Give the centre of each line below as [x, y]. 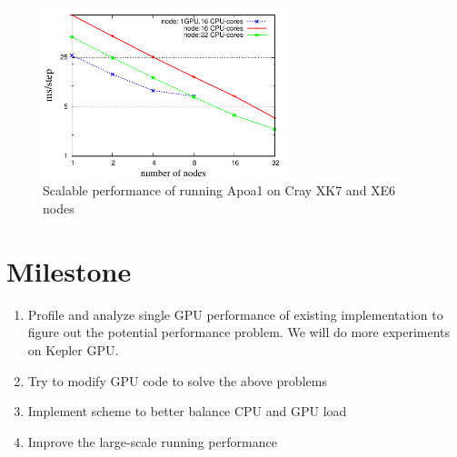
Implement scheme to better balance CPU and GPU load [187, 411]
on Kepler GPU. [73, 349]
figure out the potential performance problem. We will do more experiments [239, 332]
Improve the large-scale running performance [152, 441]
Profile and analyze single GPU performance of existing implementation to [235, 314]
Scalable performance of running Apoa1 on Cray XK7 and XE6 [219, 190]
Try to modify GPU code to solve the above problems [177, 380]
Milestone [69, 270]
